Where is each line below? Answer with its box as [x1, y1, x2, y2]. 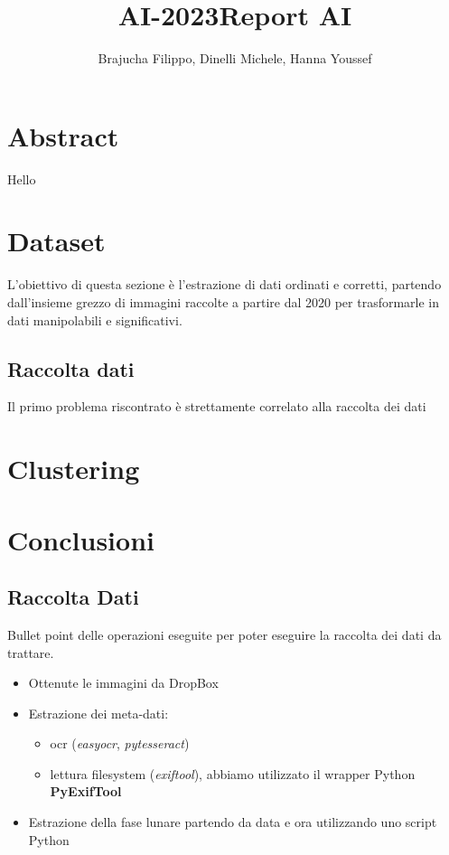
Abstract [7, 117, 119, 154]
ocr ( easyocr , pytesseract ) [50, 734, 190, 753]
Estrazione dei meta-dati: [28, 703, 169, 722]
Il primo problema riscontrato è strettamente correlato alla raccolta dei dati [7, 397, 426, 416]
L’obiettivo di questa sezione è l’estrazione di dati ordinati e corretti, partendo [7, 275, 442, 294]
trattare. [7, 643, 54, 662]
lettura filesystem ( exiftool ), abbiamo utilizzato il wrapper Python [50, 764, 416, 783]
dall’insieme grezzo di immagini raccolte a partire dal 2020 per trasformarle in [7, 292, 440, 311]
